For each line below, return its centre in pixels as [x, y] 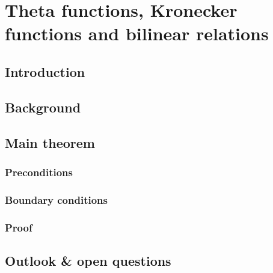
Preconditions [39, 172]
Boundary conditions [56, 199]
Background [43, 107]
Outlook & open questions [88, 260]
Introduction [45, 71]
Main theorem [50, 142]
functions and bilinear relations [137, 33]
